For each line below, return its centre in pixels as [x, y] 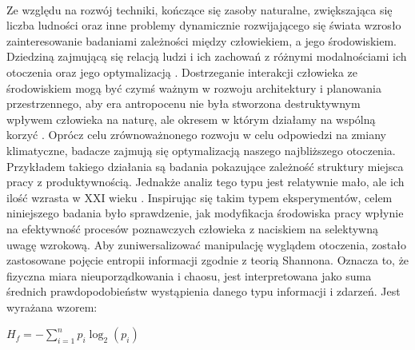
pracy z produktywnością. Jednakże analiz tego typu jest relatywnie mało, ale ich [206, 182]
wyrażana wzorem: [52, 306]
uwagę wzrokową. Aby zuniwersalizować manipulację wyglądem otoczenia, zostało [206, 244]
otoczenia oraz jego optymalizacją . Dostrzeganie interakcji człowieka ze [182, 72]
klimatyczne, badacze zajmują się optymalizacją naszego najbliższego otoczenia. [201, 150]
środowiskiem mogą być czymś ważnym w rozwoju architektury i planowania [194, 87]
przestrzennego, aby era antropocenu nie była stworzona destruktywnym [184, 103]
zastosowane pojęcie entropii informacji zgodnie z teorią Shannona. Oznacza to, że [208, 260]
